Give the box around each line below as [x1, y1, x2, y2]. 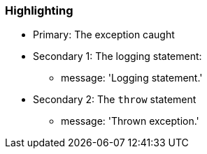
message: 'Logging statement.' [61, 72, 203, 84]
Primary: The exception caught [33, 29, 175, 41]
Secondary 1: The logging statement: [33, 50, 202, 63]
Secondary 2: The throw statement [33, 93, 197, 106]
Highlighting [5, 3, 73, 17]
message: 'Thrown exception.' [61, 115, 199, 128]
